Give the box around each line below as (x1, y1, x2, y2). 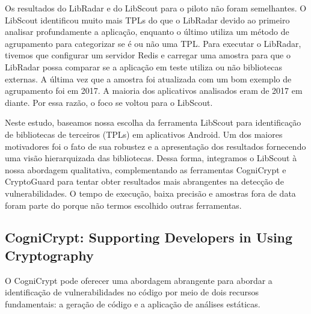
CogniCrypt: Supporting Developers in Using (5, 228, 293, 247)
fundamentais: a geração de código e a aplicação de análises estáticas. (5, 297, 260, 310)
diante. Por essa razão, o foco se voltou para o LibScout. (5, 96, 213, 108)
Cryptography (5, 245, 94, 264)
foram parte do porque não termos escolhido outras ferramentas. (5, 199, 242, 211)
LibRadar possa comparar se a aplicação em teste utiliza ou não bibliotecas (5, 60, 282, 73)
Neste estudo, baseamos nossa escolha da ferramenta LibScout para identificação (5, 116, 301, 129)
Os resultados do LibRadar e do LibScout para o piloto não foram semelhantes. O (5, 2, 307, 14)
